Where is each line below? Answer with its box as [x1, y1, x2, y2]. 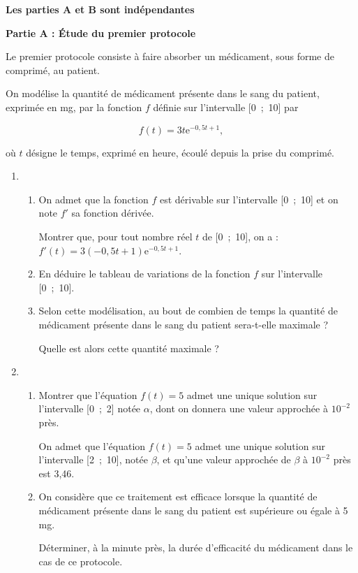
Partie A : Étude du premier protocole [6, 25, 196, 40]
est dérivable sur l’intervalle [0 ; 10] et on [159, 191, 338, 206]
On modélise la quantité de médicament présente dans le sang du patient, [6, 86, 320, 101]
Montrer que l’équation [38, 387, 137, 402]
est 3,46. [38, 465, 75, 480]
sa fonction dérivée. [71, 205, 154, 220]
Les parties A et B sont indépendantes [6, 2, 195, 16]
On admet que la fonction [38, 191, 149, 206]
